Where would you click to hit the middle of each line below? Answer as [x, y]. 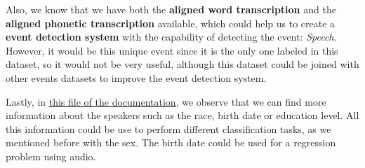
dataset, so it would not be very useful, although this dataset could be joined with [182, 64]
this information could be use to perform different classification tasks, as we [168, 128]
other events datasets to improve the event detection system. [136, 77]
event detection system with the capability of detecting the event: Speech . [171, 37]
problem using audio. [51, 156]
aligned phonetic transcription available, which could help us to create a [171, 23]
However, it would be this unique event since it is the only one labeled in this [172, 50]
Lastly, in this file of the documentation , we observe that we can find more [166, 101]
